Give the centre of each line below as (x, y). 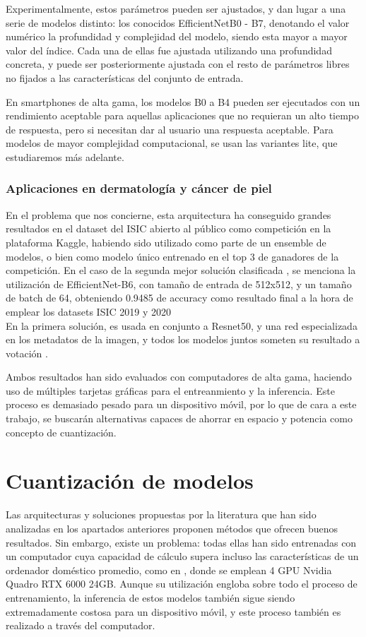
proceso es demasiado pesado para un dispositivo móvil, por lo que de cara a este (181, 404)
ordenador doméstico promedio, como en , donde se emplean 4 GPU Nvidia (169, 570)
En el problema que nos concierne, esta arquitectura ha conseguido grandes (169, 214)
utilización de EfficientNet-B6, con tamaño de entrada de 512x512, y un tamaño (179, 284)
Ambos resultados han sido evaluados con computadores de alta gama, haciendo (179, 377)
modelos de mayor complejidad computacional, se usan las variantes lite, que (172, 143)
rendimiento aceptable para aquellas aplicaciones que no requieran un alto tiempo (183, 115)
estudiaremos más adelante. (65, 156)
